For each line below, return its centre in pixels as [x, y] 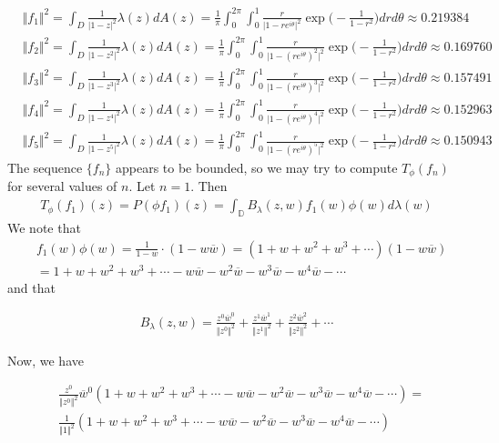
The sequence [45, 168]
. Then [209, 186]
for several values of [62, 186]
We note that [44, 227]
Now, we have [46, 360]
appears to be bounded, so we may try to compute [256, 168]
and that [31, 287]
